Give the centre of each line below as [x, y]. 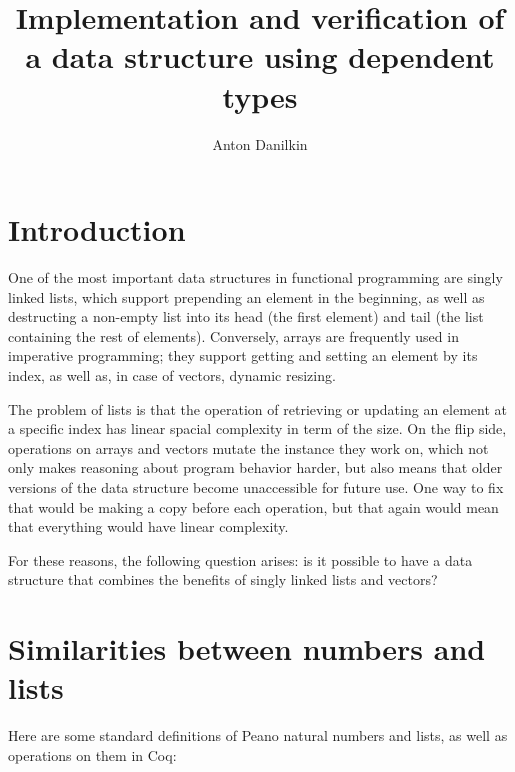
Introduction [97, 229]
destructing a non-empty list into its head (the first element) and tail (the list [246, 316]
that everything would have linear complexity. [148, 526]
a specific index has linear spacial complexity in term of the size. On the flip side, [257, 428]
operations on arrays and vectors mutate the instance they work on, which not [248, 447]
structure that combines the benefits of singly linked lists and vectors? [223, 579]
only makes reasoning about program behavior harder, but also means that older [255, 467]
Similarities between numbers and [247, 648]
